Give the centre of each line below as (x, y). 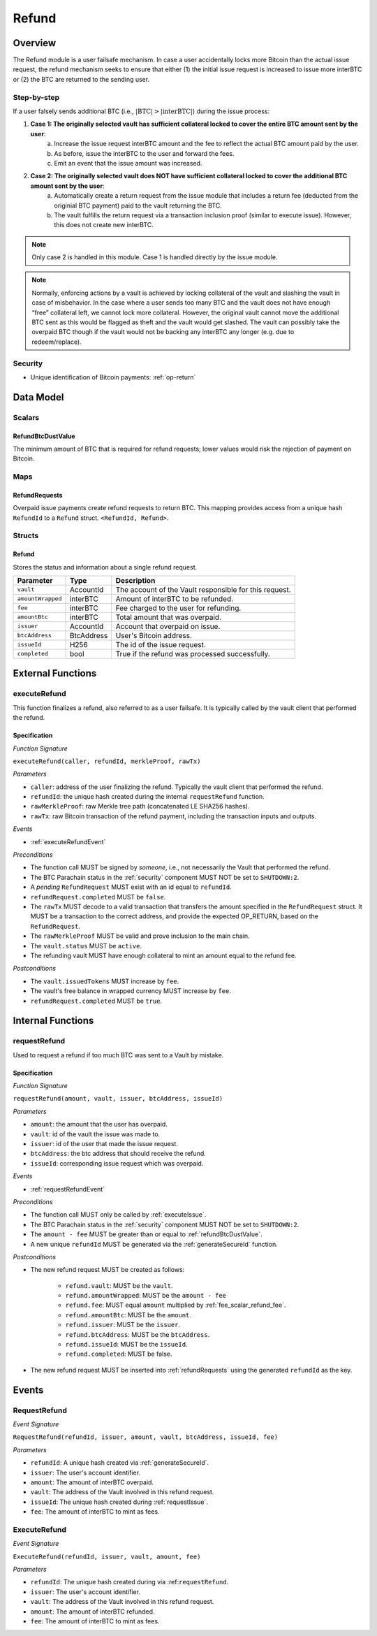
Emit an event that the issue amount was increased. (128, 163)
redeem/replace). (57, 342)
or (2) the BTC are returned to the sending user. (81, 79)
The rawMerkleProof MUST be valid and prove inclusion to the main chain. (140, 936)
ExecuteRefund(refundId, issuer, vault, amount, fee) (107, 1556)
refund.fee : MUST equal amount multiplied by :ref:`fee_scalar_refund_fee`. (176, 1305)
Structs (26, 536)
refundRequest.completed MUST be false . (98, 897)
